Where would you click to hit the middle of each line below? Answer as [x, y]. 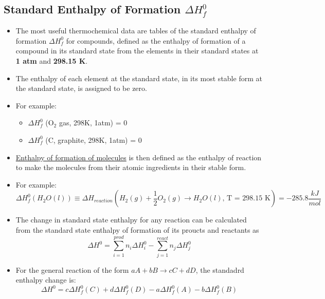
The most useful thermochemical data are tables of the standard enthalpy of [136, 31]
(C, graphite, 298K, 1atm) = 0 [94, 139]
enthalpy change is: [46, 280]
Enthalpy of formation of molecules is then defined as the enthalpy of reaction [139, 157]
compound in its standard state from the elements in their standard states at [137, 51]
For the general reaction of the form [72, 269]
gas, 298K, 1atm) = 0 [93, 123]
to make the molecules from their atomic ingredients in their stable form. [131, 167]
